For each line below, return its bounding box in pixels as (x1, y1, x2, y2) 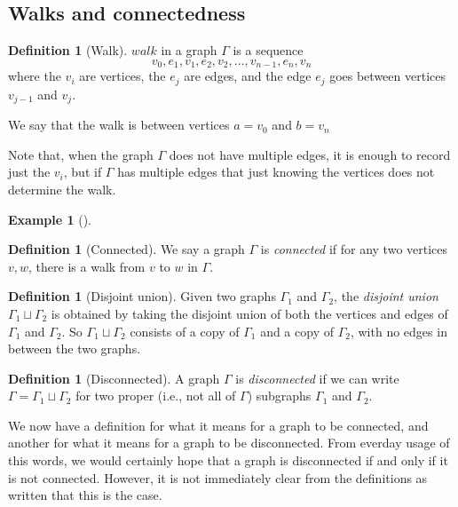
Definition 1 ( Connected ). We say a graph (8, 240, 245, 258)
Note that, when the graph (8, 145, 154, 163)
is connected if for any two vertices (260, 240, 448, 258)
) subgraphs (247, 386, 312, 405)
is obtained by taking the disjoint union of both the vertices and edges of (51, 304, 448, 322)
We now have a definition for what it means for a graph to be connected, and (8, 416, 429, 434)
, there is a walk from (28, 257, 146, 275)
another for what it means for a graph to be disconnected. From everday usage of (8, 433, 450, 452)
